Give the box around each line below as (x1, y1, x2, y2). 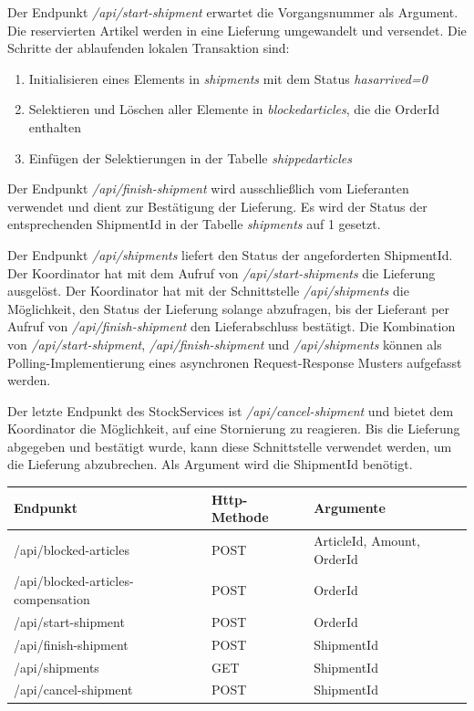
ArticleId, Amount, (314, 531, 420, 549)
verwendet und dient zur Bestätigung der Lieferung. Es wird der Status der (7, 196, 428, 215)
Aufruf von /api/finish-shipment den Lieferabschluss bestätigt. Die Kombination (7, 317, 456, 336)
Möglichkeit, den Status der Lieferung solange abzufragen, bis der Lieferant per (7, 298, 450, 318)
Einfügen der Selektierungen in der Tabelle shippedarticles (28, 148, 353, 167)
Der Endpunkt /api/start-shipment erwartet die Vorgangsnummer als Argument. (7, 3, 459, 21)
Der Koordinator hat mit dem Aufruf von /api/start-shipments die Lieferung (7, 263, 436, 282)
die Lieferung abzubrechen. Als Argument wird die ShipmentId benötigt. (7, 455, 413, 474)
